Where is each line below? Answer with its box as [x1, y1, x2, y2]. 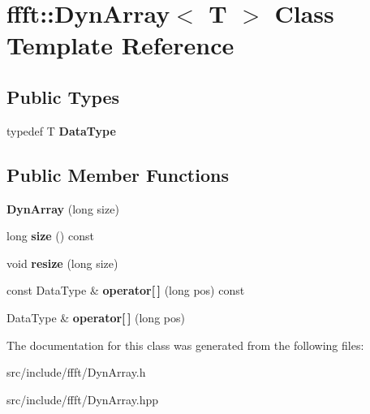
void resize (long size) [6, 254, 118, 271]
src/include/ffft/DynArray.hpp [6, 390, 159, 408]
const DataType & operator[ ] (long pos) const [6, 282, 245, 299]
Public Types [6, 84, 120, 109]
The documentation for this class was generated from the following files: [6, 336, 364, 353]
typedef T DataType [6, 122, 116, 139]
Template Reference [6, 28, 234, 62]
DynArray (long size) [6, 200, 119, 217]
